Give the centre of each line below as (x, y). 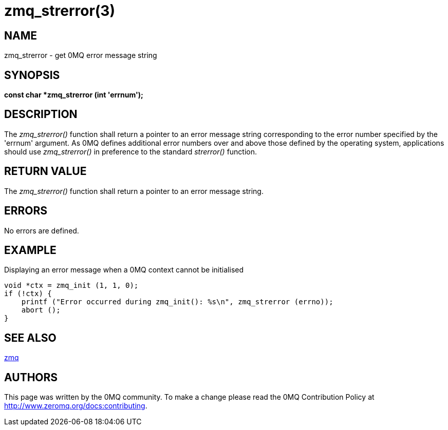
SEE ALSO (30, 338)
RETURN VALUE (45, 171)
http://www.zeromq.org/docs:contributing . (76, 406)
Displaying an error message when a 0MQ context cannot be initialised (124, 270)
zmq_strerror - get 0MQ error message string (81, 55)
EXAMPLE (30, 250)
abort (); (41, 310)
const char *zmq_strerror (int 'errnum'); (74, 95)
